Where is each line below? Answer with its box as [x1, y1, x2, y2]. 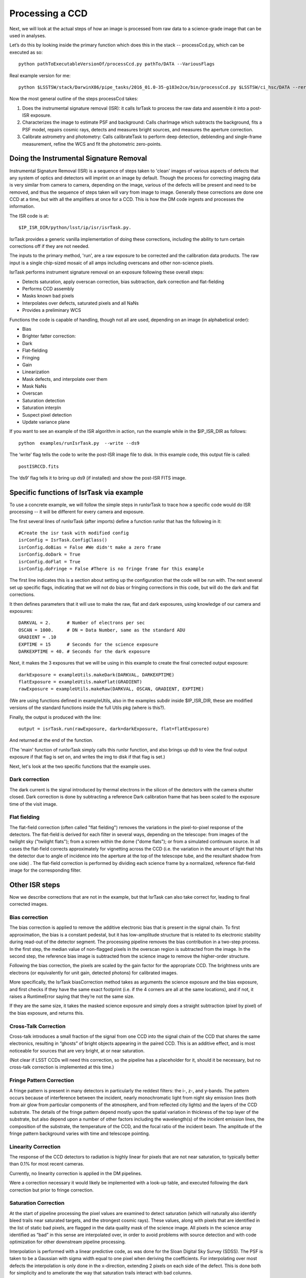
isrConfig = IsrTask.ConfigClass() [18, 537, 108, 543]
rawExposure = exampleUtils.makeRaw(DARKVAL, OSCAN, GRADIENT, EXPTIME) [18, 686, 204, 692]
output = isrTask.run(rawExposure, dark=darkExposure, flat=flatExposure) [18, 726, 210, 732]
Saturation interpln [22, 404, 61, 411]
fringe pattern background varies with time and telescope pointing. [9, 1130, 150, 1136]
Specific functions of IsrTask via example [9, 488, 144, 497]
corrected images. [9, 901, 48, 907]
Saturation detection [22, 397, 65, 403]
